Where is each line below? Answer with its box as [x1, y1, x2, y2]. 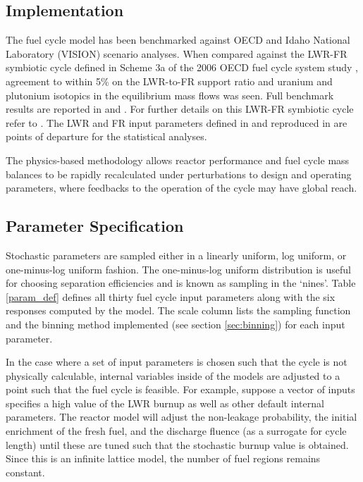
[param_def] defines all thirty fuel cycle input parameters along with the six [6, 289, 336, 304]
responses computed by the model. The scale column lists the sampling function [6, 303, 351, 318]
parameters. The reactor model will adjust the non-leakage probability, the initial [6, 409, 357, 424]
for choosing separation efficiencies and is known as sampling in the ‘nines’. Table [6, 276, 356, 290]
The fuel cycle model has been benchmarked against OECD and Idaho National [6, 32, 350, 47]
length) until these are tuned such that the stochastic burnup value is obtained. [6, 437, 349, 452]
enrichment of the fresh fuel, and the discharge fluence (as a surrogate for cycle [6, 424, 347, 438]
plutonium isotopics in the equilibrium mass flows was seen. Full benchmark [6, 87, 334, 102]
